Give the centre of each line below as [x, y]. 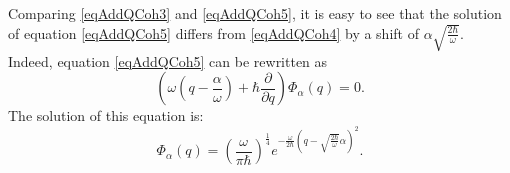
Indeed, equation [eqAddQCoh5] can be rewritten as [168, 60]
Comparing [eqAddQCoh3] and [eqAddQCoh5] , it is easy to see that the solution [255, 13]
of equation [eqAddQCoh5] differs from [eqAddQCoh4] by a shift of [213, 32]
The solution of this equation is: [106, 115]
